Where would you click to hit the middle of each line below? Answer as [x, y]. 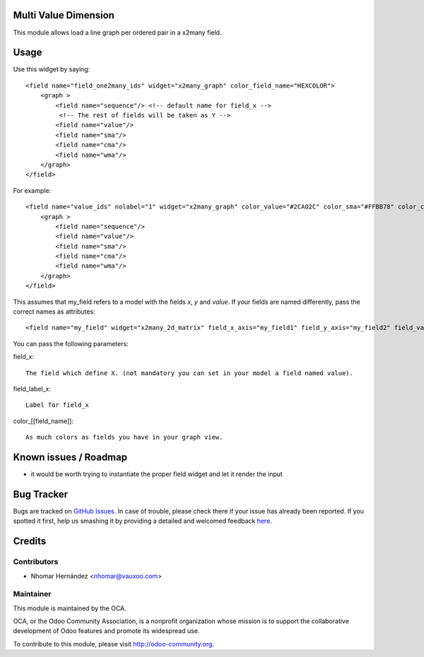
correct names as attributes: [54, 312]
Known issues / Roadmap [70, 457]
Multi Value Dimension [64, 15]
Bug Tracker [41, 494]
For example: [32, 190]
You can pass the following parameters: [71, 343]
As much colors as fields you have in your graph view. [124, 437]
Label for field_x [58, 405]
